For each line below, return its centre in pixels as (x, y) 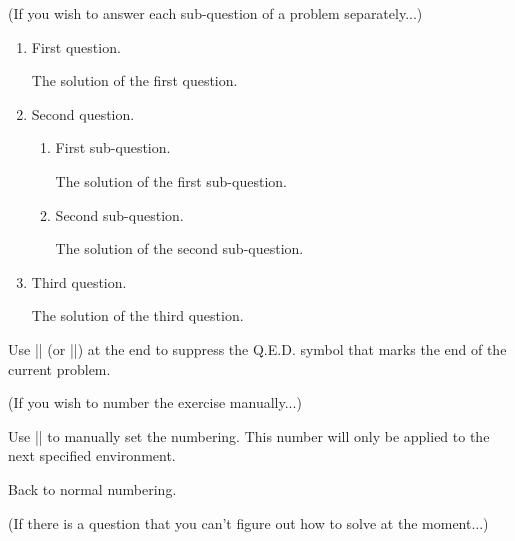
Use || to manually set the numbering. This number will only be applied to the (249, 435)
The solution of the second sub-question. (179, 248)
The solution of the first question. (134, 80)
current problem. (59, 368)
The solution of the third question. (137, 315)
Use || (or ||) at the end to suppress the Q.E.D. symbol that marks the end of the (257, 348)
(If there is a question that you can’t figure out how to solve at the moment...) (248, 522)
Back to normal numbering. (92, 488)
